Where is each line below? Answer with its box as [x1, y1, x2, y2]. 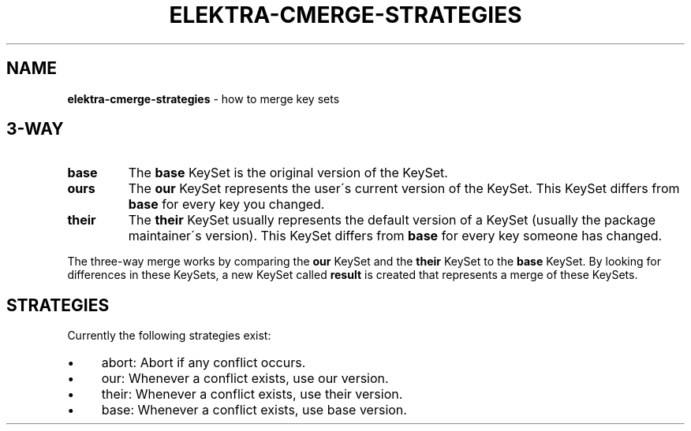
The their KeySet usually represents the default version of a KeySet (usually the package [128, 212, 656, 229]
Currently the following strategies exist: [67, 329, 271, 343]
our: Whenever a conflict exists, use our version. [101, 370, 389, 387]
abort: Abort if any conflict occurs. [101, 355, 306, 371]
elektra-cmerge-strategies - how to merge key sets [67, 91, 340, 106]
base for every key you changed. [128, 196, 325, 213]
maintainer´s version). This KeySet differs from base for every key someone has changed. [128, 228, 663, 244]
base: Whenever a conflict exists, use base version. [101, 402, 407, 418]
